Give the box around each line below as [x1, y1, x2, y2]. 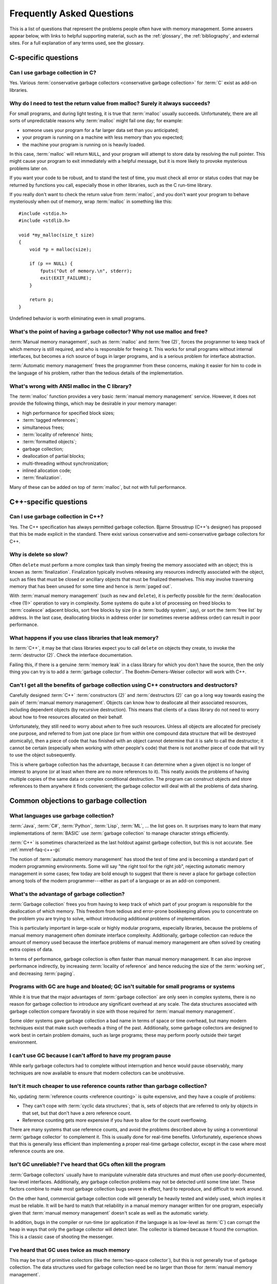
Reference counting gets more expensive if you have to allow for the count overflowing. [22, 1117, 208, 1123]
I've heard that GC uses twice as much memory [9, 1246, 130, 1253]
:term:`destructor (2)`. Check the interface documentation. [9, 652, 133, 658]
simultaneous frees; [22, 424, 65, 430]
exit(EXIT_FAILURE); [40, 275, 92, 281]
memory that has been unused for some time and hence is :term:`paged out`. [9, 583, 172, 589]
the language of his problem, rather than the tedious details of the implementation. [9, 370, 184, 376]
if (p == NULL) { [29, 261, 73, 267]
